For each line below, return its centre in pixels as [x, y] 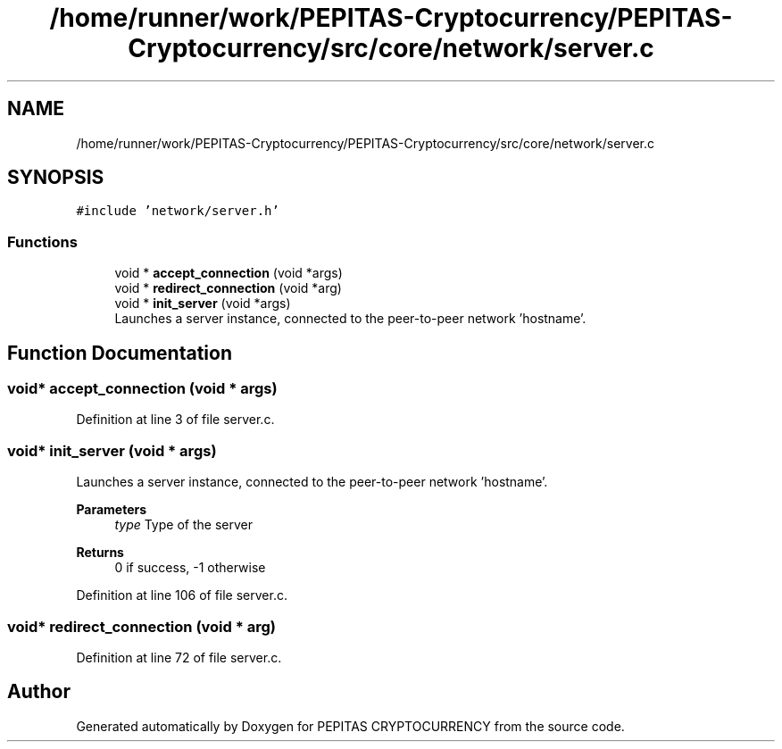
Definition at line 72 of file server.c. [179, 657]
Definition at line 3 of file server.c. [175, 420]
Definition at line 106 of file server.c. [182, 595]
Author [39, 692]
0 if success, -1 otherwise [190, 568]
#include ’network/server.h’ [178, 211]
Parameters [112, 510]
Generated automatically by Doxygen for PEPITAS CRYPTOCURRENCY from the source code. [350, 726]
